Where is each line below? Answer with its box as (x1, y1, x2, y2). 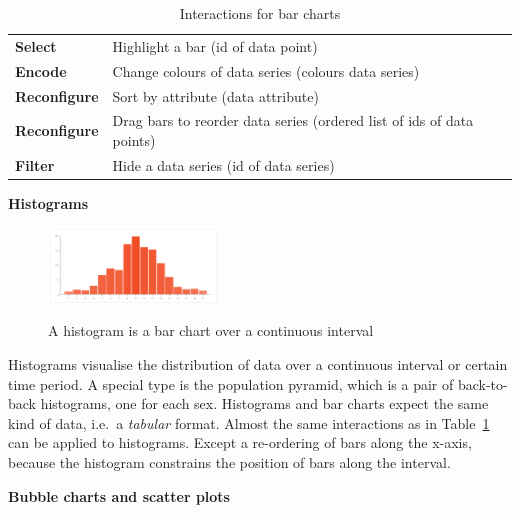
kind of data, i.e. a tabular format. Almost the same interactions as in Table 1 (8, 412, 490, 433)
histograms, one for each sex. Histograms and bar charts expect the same (40, 393, 489, 414)
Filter (15, 154, 55, 175)
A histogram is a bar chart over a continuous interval (48, 320, 374, 341)
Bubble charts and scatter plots (8, 485, 230, 506)
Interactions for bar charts (179, 3, 341, 23)
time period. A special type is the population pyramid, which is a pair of (8, 373, 454, 394)
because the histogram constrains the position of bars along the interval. (8, 452, 451, 472)
